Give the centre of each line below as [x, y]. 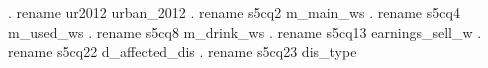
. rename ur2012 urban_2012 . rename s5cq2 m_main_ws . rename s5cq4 [234, 12]
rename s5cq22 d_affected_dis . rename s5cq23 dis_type [182, 51]
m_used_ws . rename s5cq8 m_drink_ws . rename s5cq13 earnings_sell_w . [245, 31]
